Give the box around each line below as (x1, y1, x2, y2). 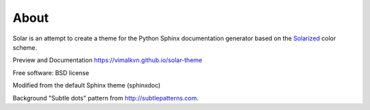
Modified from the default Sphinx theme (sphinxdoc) (12, 81, 161, 90)
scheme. (12, 43, 38, 51)
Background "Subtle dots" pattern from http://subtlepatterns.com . (12, 94, 199, 102)
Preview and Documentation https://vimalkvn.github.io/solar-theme (12, 56, 202, 64)
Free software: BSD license (12, 68, 89, 77)
